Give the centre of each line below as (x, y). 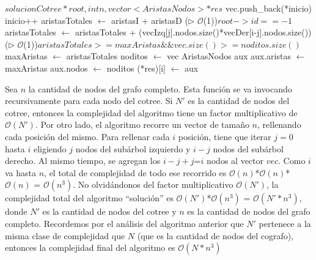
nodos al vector (235, 161)
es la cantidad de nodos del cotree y (109, 211)
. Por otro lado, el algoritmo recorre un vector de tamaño (142, 124)
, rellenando (279, 124)
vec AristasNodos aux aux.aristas (229, 56)
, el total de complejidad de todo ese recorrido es (135, 172)
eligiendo (50, 148)
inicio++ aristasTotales (49, 20)
